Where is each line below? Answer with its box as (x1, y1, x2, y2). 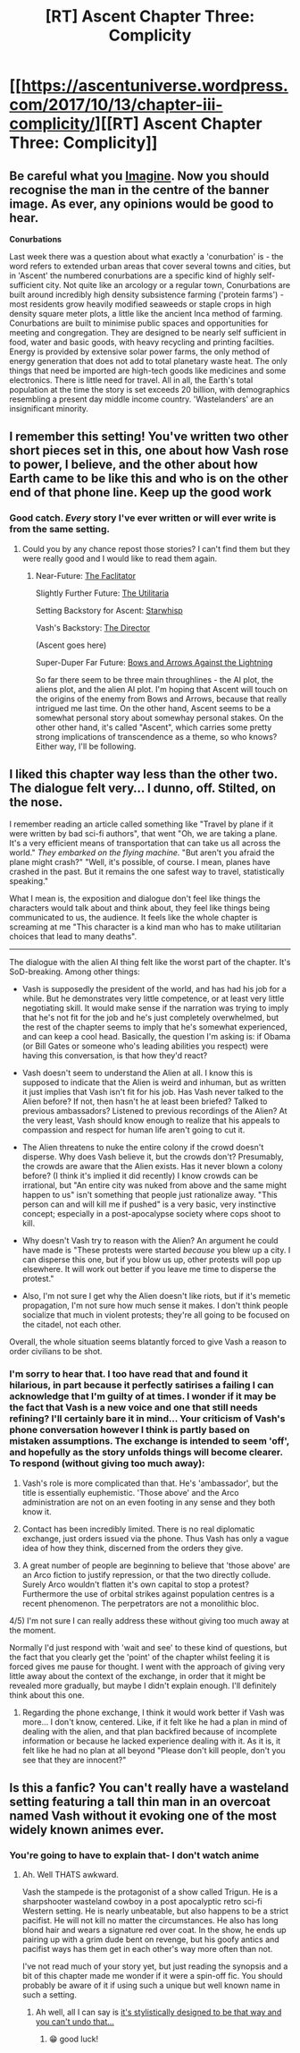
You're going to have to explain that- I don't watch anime (9, 1849, 260, 1862)
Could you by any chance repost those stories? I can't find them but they (21, 543, 290, 554)
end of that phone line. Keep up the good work (9, 485, 272, 500)
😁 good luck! (48, 2033, 99, 2045)
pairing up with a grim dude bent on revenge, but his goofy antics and (21, 1934, 279, 1945)
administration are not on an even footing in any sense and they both (21, 1497, 275, 1507)
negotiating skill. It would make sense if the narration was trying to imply (21, 1002, 289, 1013)
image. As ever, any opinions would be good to (9, 196, 274, 211)
